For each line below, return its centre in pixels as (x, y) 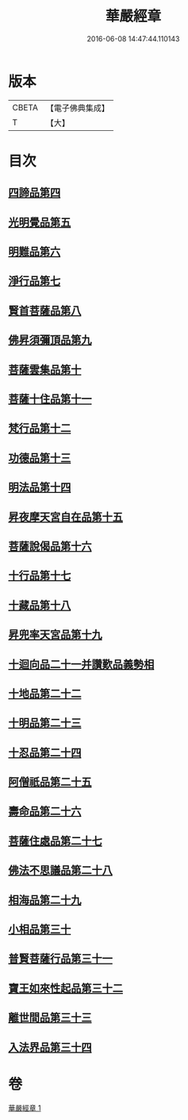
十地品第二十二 (45, 693)
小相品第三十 (40, 929)
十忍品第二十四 (45, 752)
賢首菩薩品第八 (45, 310)
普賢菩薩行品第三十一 (60, 958)
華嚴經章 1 (25, 1107)
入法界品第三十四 (50, 1047)
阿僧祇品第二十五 (50, 782)
